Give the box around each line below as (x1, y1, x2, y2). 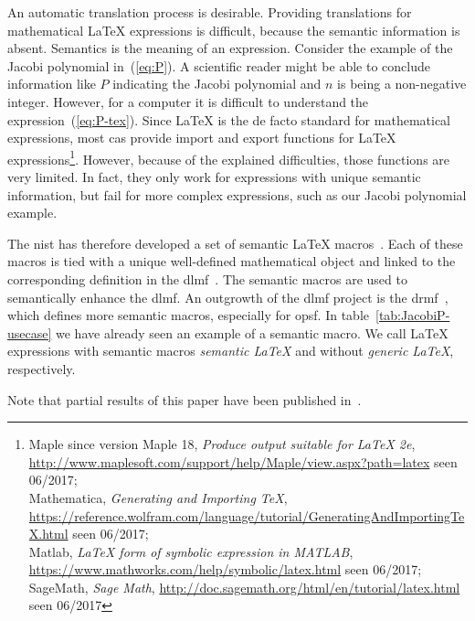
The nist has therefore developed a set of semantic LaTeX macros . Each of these (7, 233, 463, 252)
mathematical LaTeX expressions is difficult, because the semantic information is (7, 20, 460, 39)
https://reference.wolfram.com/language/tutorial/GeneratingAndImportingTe (28, 506, 465, 525)
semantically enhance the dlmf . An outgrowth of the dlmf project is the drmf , (7, 287, 449, 306)
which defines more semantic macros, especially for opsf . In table (7, 305, 369, 325)
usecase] (7, 323, 52, 342)
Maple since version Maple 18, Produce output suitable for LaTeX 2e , (28, 434, 416, 454)
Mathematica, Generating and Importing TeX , (28, 487, 288, 507)
